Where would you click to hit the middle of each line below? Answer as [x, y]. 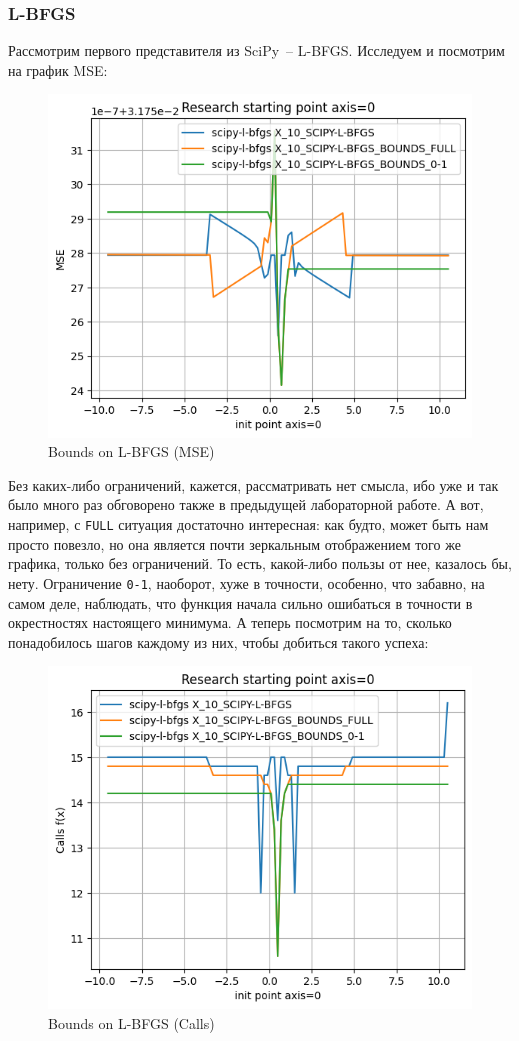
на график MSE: [58, 69]
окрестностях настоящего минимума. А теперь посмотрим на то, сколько [230, 622]
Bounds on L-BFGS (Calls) [131, 1022]
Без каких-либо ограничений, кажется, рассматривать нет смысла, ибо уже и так [253, 484]
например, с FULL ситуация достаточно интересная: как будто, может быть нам [248, 524]
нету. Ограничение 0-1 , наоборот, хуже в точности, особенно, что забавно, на [246, 582]
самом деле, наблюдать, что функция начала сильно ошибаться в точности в [240, 602]
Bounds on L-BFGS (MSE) [131, 451]
